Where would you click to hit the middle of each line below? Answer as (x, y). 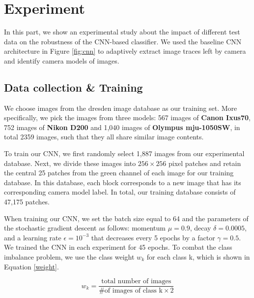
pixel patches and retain (205, 163)
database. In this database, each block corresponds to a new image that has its (123, 182)
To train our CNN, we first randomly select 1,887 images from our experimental (124, 153)
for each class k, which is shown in (198, 257)
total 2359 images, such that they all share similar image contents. (104, 137)
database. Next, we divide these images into (70, 163)
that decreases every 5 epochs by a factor (153, 237)
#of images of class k (131, 291)
